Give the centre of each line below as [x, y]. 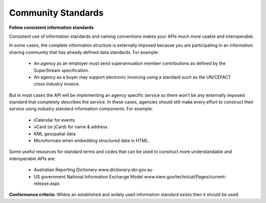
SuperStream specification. [61, 70]
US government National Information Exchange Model [88, 177]
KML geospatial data [55, 134]
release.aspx [47, 183]
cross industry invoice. [57, 84]
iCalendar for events [54, 120]
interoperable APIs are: [33, 158]
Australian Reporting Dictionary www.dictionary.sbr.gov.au [93, 170]
